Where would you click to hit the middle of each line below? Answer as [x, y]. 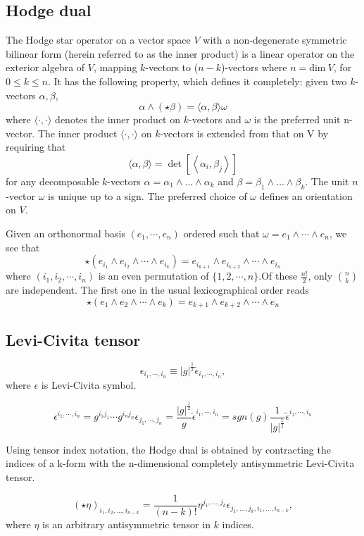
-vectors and [215, 119]
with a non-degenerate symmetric [275, 40]
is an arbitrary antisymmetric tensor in [126, 524]
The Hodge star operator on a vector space [98, 40]
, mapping [115, 67]
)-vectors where [254, 67]
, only [320, 276]
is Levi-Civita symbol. [89, 384]
